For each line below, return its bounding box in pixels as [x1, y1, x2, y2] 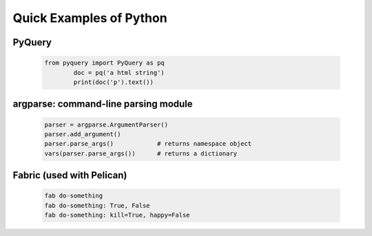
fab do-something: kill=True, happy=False [44, 211, 190, 219]
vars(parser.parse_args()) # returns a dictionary [44, 149, 238, 158]
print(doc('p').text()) [73, 78, 154, 86]
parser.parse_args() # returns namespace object [44, 140, 252, 148]
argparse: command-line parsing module [12, 98, 193, 110]
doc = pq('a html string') [73, 69, 165, 76]
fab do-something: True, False [44, 202, 151, 209]
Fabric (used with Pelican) [12, 169, 127, 182]
